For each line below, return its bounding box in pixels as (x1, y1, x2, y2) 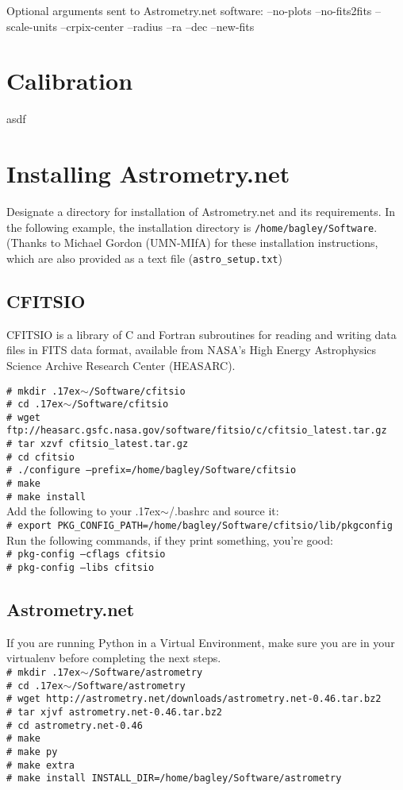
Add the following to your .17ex (6, 503, 161, 519)
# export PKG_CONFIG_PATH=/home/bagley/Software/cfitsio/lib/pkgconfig (6, 520, 393, 532)
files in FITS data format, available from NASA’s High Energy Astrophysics (6, 341, 377, 358)
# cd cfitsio (6, 451, 75, 463)
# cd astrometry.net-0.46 (6, 719, 143, 731)
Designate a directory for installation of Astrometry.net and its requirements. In (6, 203, 396, 220)
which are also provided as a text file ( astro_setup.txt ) (6, 249, 282, 266)
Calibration (6, 64, 133, 97)
